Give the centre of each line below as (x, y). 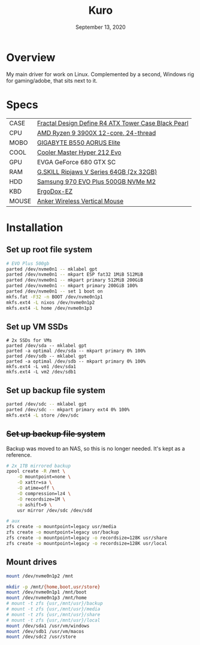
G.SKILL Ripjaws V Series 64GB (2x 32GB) (97, 171)
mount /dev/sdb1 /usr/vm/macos (45, 631)
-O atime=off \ (36, 488)
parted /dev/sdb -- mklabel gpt (46, 356)
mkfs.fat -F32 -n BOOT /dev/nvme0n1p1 (54, 297)
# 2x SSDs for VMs (29, 340)
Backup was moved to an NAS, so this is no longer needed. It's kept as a (96, 448)
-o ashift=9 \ (34, 505)
